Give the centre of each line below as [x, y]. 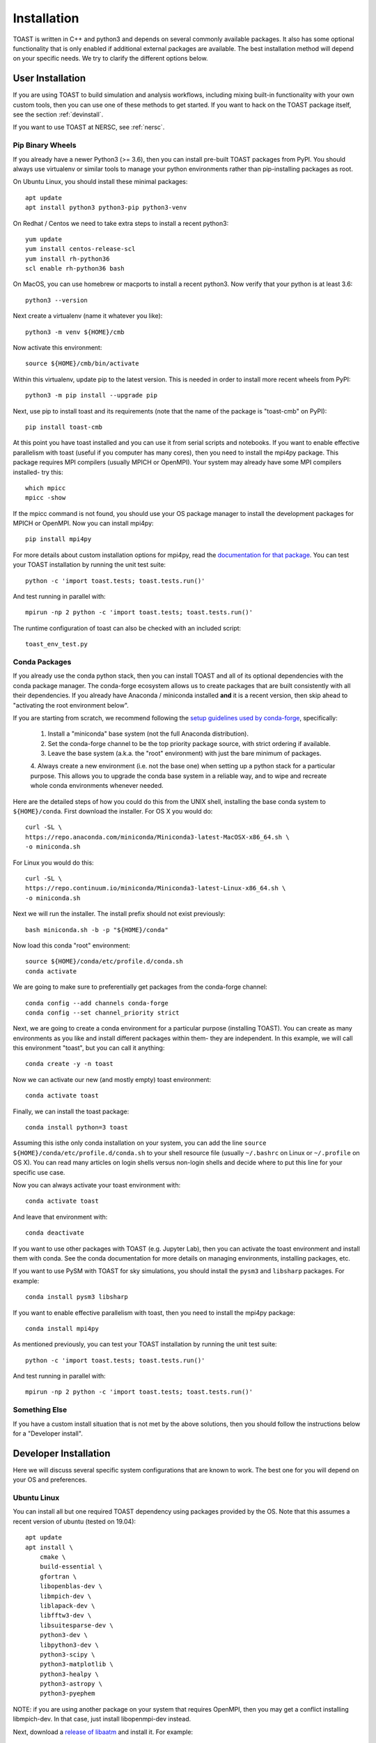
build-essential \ [71, 1567]
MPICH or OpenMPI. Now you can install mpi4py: [83, 524]
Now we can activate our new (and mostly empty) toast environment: [112, 1079]
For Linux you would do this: [53, 862]
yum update [44, 239]
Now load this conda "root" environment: [71, 945]
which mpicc [46, 488]
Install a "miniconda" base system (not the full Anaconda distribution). [148, 734]
